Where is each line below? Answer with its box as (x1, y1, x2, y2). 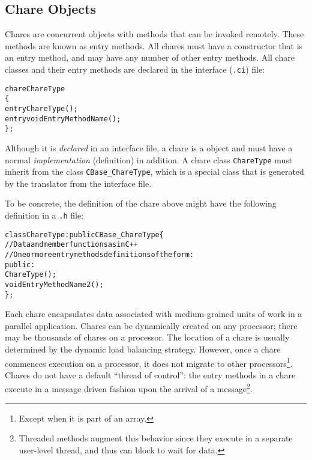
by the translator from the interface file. (5, 177, 152, 189)
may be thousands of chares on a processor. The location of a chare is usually (5, 331, 290, 343)
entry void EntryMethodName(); (5, 114, 121, 123)
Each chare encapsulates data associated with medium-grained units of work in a (5, 307, 302, 320)
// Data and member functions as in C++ (5, 240, 138, 249)
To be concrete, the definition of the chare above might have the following (5, 197, 277, 210)
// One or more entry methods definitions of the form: (5, 250, 194, 259)
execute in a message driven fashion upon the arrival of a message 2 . (5, 381, 253, 395)
